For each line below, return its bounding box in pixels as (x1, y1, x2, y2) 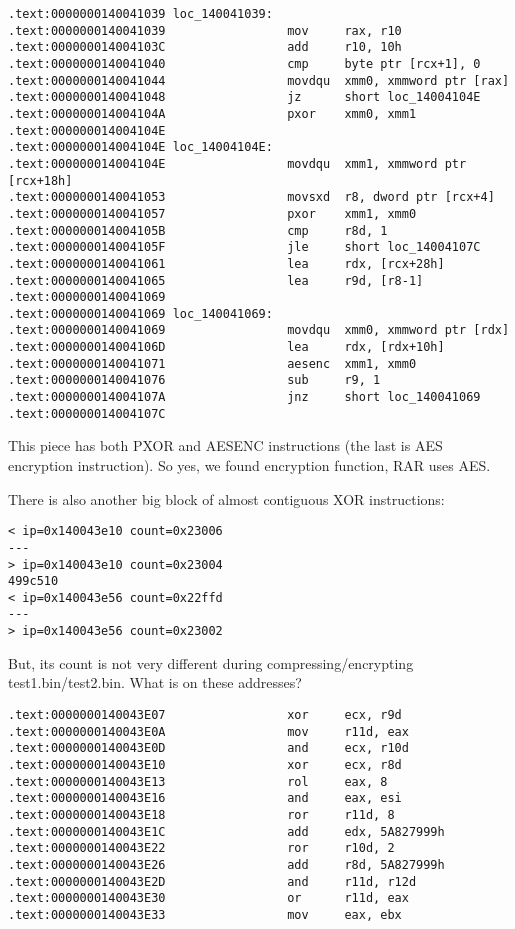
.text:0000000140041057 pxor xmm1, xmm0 (8, 206, 417, 221)
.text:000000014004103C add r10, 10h (8, 40, 402, 55)
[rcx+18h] (8, 173, 73, 188)
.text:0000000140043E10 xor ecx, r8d (8, 757, 402, 772)
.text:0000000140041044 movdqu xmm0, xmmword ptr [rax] (8, 73, 510, 88)
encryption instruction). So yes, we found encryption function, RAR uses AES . (8, 455, 491, 475)
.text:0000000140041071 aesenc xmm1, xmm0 (8, 356, 417, 371)
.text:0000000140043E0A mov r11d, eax (8, 724, 409, 739)
